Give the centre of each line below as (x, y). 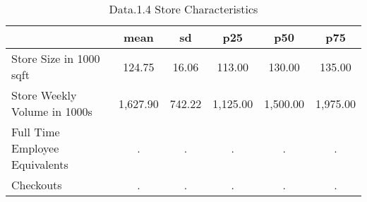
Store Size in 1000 (56, 58)
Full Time (36, 132)
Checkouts (37, 185)
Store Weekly (44, 95)
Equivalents (40, 164)
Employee (35, 148)
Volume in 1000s (52, 111)
